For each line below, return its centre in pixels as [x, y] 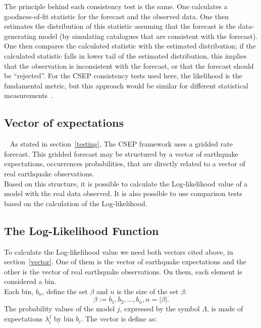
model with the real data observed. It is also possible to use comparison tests [123, 193]
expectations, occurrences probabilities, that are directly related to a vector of [125, 163]
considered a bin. [30, 281]
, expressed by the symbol [160, 309]
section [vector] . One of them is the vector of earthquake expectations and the [125, 262]
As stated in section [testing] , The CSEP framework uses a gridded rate [121, 144]
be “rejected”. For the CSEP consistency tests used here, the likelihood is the [123, 76]
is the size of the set [148, 291]
